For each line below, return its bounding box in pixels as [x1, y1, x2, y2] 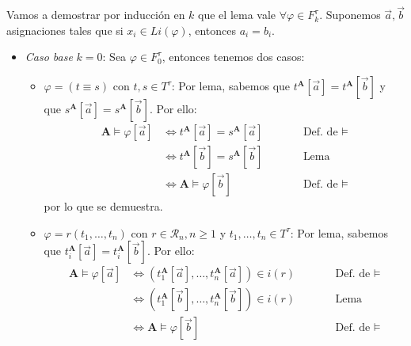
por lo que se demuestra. [44, 198, 163, 215]
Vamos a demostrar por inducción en [6, 6, 185, 23]
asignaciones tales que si [6, 21, 124, 38]
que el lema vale [198, 6, 276, 23]
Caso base [25, 48, 73, 65]
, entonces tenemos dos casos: [162, 48, 305, 65]
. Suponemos [319, 6, 381, 23]
